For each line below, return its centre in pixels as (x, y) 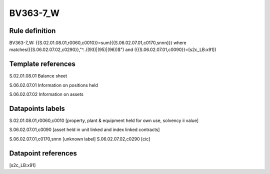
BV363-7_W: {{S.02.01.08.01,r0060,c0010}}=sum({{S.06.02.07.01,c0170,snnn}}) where (98, 43)
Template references (42, 64)
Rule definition (32, 31)
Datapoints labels (37, 108)
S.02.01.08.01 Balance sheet (38, 76)
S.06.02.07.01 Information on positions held (54, 85)
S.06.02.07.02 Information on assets (46, 94)
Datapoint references (43, 153)
